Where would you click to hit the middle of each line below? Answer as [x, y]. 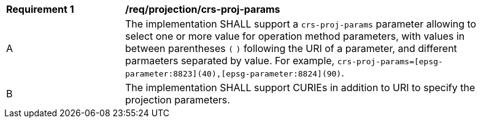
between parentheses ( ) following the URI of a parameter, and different [291, 48]
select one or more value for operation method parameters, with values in [295, 36]
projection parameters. [178, 100]
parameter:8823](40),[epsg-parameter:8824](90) [233, 74]
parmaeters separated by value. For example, [230, 61]
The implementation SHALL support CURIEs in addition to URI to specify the [300, 88]
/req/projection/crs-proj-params [203, 9]
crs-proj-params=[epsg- [390, 61]
